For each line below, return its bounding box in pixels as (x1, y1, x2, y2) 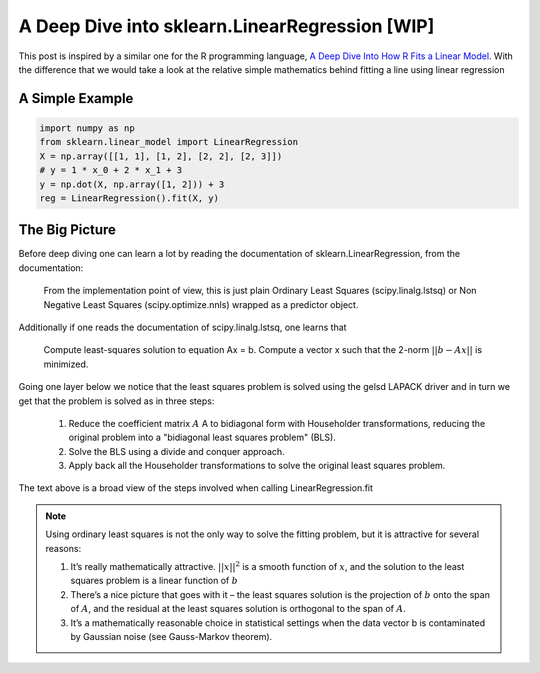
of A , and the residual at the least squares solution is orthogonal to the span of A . (70, 603, 407, 615)
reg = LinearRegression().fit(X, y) (39, 192, 220, 204)
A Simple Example (18, 90, 134, 107)
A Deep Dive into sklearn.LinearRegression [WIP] (18, 15, 435, 37)
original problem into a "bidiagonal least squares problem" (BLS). (68, 431, 337, 444)
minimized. (43, 358, 89, 370)
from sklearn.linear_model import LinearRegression (39, 136, 299, 148)
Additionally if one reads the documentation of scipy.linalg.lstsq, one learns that (18, 321, 347, 333)
